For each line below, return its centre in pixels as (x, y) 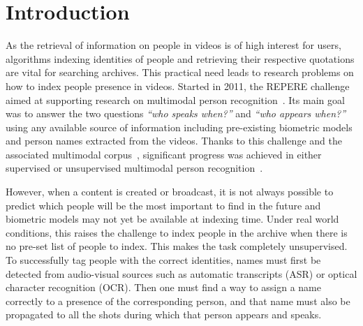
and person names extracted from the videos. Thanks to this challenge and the (174, 141)
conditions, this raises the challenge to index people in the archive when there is (177, 232)
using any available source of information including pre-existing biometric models (179, 127)
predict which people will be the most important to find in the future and (163, 205)
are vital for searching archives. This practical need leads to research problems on (180, 72)
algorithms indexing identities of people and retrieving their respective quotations (180, 58)
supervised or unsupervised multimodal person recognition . (134, 168)
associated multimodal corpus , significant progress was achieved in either (164, 154)
